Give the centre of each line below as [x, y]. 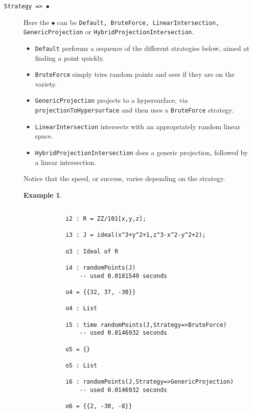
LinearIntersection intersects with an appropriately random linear [138, 126]
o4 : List [81, 309]
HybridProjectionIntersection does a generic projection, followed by [141, 152]
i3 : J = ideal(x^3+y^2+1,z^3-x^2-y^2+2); [136, 235]
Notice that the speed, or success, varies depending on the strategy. [124, 178]
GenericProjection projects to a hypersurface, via [111, 100]
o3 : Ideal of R [92, 251]
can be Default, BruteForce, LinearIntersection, [138, 22]
